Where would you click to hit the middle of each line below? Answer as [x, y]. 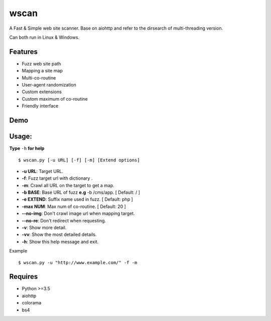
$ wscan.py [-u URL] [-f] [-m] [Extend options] [79, 160]
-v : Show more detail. [44, 228]
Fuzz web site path [41, 63]
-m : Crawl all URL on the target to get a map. [68, 185]
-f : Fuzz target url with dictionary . [57, 178]
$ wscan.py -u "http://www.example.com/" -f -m [78, 262]
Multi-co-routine [39, 77]
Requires [24, 277]
